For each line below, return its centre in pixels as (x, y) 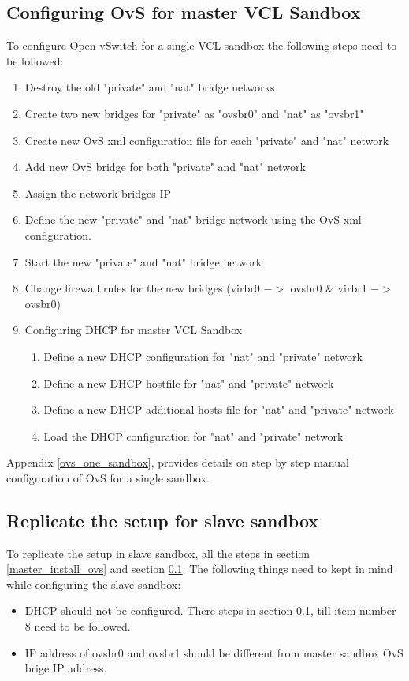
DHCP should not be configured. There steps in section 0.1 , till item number (210, 610)
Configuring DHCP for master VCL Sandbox (134, 330)
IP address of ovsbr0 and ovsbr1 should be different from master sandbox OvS (214, 652)
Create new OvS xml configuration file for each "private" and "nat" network (207, 140)
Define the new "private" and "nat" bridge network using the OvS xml (193, 220)
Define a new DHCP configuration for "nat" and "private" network (203, 356)
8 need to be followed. (78, 626)
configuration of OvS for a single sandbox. (108, 477)
